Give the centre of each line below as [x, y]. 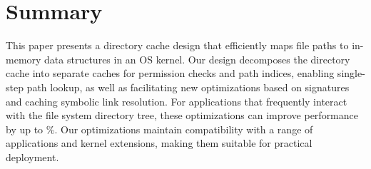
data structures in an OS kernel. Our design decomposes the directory [197, 59]
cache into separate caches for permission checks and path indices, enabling [170, 73]
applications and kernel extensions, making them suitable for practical [159, 143]
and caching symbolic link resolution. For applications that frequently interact [177, 101]
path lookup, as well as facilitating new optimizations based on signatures [188, 87]
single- [351, 73]
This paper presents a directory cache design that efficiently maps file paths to [177, 45]
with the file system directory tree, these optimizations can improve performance [182, 115]
